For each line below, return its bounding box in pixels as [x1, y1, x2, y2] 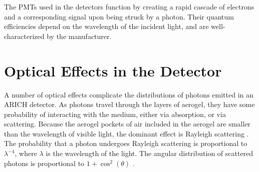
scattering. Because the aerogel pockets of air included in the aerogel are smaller [4, 118, 250, 129]
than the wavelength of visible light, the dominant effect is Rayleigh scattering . [4, 128, 249, 138]
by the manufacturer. [47, 30, 112, 41]
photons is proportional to [4, 157, 85, 168]
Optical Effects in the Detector [4, 60, 222, 80]
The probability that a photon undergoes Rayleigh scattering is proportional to [4, 138, 247, 148]
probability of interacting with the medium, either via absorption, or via [4, 108, 226, 119]
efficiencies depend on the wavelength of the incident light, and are [4, 21, 209, 31]
